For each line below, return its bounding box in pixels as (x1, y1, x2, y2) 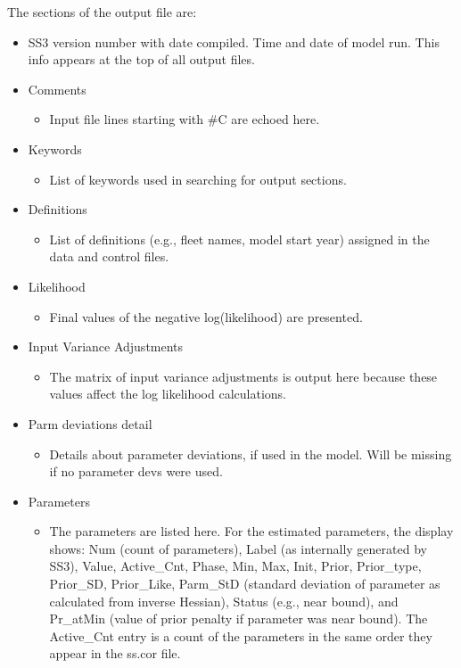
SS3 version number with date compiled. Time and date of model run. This (28, 32, 440, 51)
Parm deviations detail (28, 414, 152, 433)
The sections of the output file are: (7, 3, 197, 21)
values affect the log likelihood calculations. (49, 384, 286, 403)
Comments (28, 79, 86, 98)
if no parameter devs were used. (49, 462, 223, 481)
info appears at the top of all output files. (28, 50, 255, 69)
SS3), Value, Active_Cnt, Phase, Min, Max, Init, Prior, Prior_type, (49, 557, 422, 575)
